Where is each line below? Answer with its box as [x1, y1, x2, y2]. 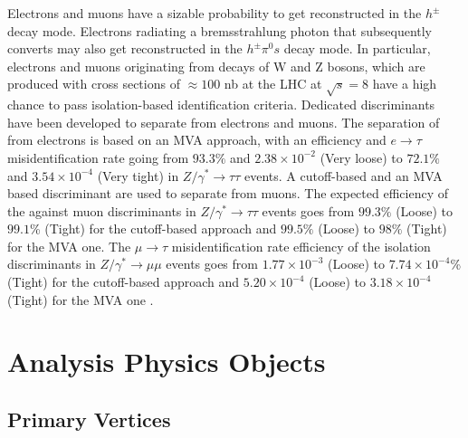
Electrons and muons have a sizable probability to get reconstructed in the [7, 4, 422, 22]
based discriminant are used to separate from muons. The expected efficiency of [7, 184, 448, 203]
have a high [372, 74, 437, 93]
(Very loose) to [320, 148, 403, 167]
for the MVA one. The [7, 236, 131, 255]
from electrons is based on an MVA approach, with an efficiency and [7, 130, 387, 149]
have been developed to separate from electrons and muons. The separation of [7, 112, 440, 131]
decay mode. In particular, [283, 39, 431, 58]
